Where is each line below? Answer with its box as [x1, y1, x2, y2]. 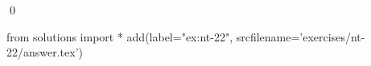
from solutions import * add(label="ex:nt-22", [6, 28, 233, 45]
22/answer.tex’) [6, 44, 84, 60]
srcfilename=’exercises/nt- [236, 28, 365, 45]
